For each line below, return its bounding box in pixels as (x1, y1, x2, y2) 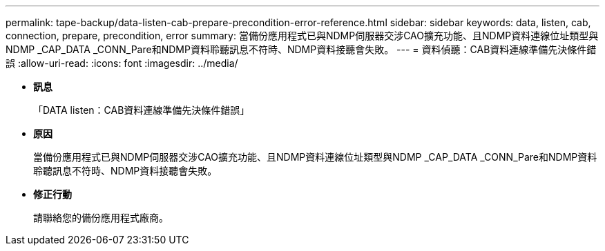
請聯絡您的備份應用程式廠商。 (33, 212, 169, 223)
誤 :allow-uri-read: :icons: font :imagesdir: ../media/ (6, 57, 238, 69)
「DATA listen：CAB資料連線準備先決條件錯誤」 (33, 104, 250, 116)
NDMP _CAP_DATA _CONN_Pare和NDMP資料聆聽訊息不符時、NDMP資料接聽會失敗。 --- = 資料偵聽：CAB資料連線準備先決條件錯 (6, 43, 597, 55)
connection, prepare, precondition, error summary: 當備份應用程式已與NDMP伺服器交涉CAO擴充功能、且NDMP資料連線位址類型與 (6, 30, 599, 41)
